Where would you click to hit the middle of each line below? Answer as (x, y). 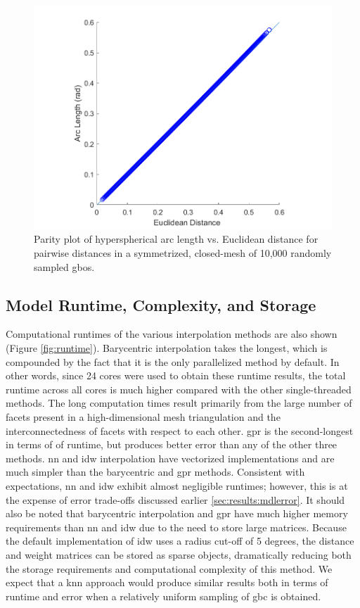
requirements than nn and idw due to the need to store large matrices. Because (176, 527)
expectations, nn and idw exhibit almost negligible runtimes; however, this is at (177, 485)
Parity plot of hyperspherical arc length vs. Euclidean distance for (176, 239)
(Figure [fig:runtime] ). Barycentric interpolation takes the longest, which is (167, 348)
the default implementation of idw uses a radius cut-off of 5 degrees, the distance (180, 541)
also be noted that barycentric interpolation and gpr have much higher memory (177, 513)
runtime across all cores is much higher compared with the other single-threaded (179, 389)
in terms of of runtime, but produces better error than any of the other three (172, 444)
